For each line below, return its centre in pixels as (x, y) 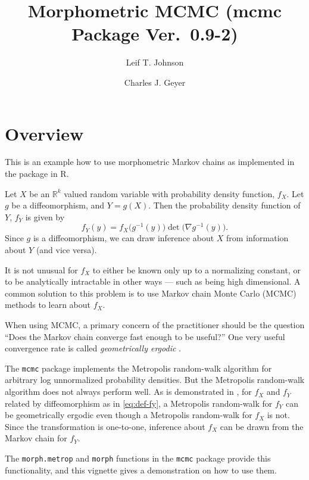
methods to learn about (48, 305)
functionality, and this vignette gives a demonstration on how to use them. (141, 470)
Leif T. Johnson (155, 62)
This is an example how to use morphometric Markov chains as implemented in (150, 162)
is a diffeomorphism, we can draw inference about (124, 238)
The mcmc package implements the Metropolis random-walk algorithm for (138, 368)
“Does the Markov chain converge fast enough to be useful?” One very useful (145, 336)
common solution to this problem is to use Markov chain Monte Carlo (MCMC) (151, 293)
